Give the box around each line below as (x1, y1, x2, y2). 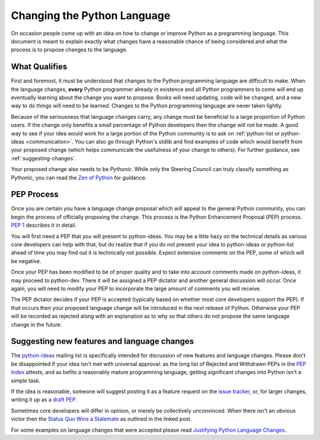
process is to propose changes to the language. (11, 46, 128, 53)
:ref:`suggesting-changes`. (11, 154, 76, 162)
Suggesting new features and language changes (11, 336, 194, 347)
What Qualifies (11, 62, 68, 72)
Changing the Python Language (11, 9, 171, 22)
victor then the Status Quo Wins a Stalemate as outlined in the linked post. (11, 416, 192, 423)
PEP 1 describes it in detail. (11, 221, 77, 229)
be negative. (11, 257, 41, 264)
